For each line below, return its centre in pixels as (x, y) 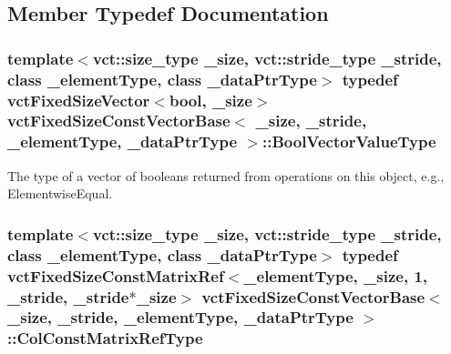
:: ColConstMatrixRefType (105, 338)
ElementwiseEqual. (60, 193)
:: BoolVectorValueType (349, 142)
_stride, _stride (68, 296)
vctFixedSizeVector (79, 100)
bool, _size (210, 100)
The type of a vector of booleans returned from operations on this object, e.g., (226, 175)
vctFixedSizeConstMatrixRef (116, 275)
